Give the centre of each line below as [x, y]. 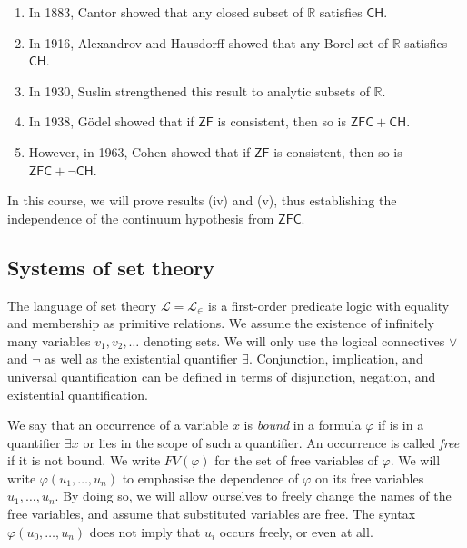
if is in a [401, 425]
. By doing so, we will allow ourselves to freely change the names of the [253, 496]
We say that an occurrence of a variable [118, 425]
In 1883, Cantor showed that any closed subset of [166, 12]
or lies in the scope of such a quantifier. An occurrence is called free [271, 442]
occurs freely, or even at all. [296, 531]
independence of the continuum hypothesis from [141, 218]
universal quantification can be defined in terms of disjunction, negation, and [222, 376]
